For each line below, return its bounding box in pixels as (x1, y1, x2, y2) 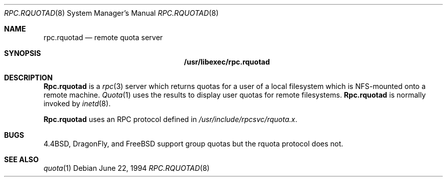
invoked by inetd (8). (43, 99, 111, 108)
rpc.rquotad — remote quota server (43, 33, 163, 42)
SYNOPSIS (4, 49, 41, 57)
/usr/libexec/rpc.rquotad (184, 57, 270, 66)
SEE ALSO (4, 155, 39, 164)
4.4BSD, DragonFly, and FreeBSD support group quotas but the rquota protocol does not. (43, 139, 343, 148)
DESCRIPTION (4, 73, 53, 82)
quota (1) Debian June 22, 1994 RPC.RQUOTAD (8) (43, 164, 210, 172)
